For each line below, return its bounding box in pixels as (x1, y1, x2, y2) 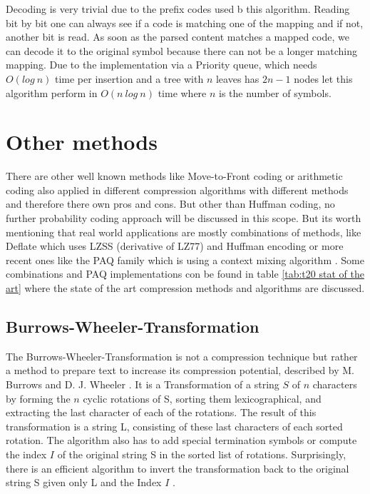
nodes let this (294, 71, 353, 86)
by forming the (6, 390, 71, 405)
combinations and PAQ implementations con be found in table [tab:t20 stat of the (6, 266, 364, 281)
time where (158, 85, 207, 100)
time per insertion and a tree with (54, 71, 204, 86)
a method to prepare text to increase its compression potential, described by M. (6, 363, 355, 378)
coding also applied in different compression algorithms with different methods (6, 182, 349, 197)
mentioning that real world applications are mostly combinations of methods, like (6, 224, 361, 239)
